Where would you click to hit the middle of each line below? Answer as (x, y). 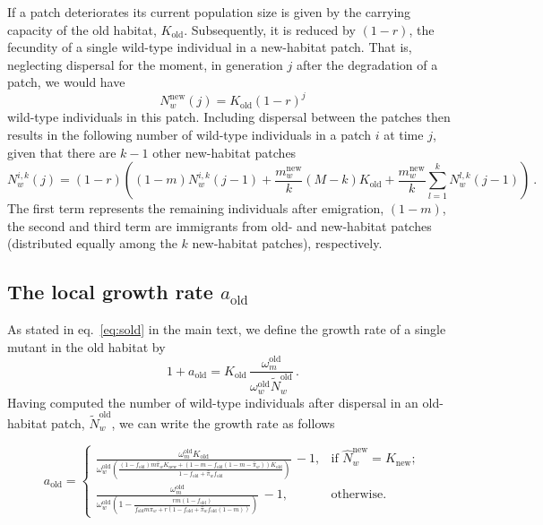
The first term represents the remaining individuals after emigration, (196, 208)
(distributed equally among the (92, 243)
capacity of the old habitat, (82, 29)
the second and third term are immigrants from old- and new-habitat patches (220, 225)
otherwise (357, 495)
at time (404, 135)
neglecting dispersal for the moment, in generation (145, 64)
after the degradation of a (367, 64)
